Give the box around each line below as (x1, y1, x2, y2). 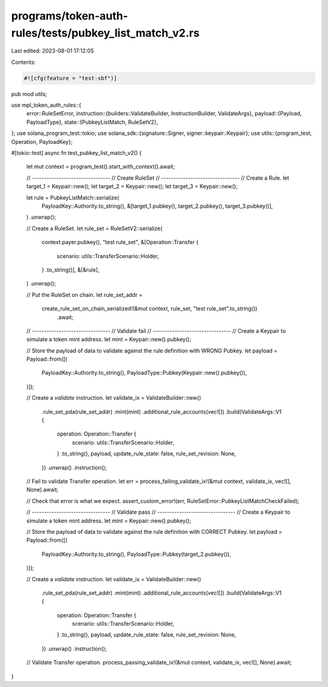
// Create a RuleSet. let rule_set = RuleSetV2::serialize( (26, 225, 163, 232)
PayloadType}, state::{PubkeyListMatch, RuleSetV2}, (26, 118, 159, 126)
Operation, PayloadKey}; (11, 138, 73, 145)
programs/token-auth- (11, 9, 129, 22)
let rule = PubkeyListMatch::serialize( (26, 194, 120, 201)
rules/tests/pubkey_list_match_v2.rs (11, 26, 200, 39)
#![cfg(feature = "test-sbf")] (24, 75, 118, 81)
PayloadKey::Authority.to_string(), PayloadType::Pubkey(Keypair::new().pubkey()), (41, 369, 247, 377)
